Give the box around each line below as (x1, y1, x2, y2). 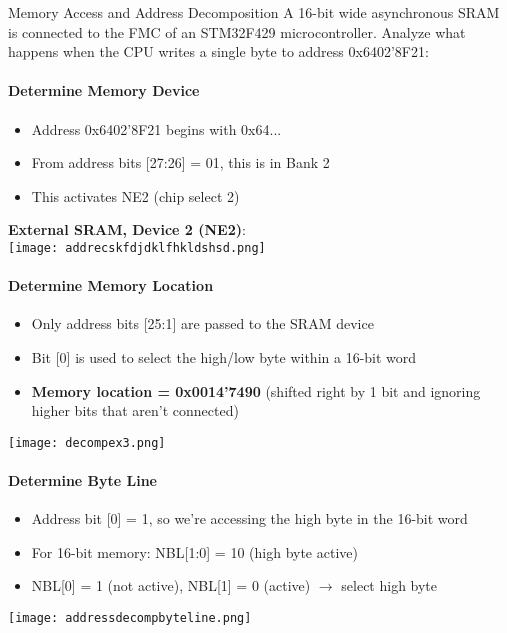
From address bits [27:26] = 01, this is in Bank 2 (31, 152, 330, 173)
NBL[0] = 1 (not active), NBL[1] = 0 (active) (31, 575, 311, 596)
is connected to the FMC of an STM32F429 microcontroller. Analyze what (8, 21, 466, 42)
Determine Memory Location (8, 275, 214, 296)
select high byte (341, 575, 438, 596)
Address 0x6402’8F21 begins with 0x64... (31, 118, 282, 139)
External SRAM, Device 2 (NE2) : (8, 219, 246, 240)
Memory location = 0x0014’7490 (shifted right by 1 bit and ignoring (31, 380, 481, 401)
